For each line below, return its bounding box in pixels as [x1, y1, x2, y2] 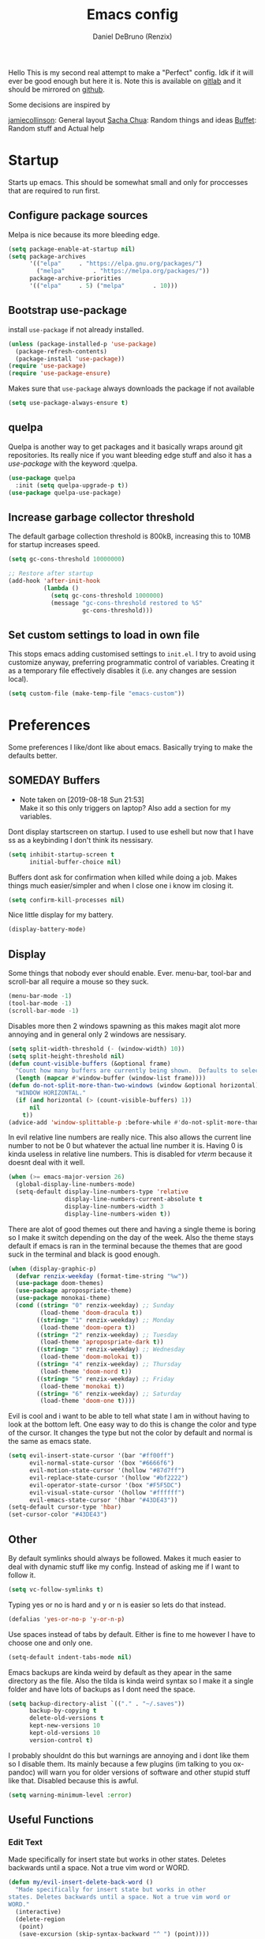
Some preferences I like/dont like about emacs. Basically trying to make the [8, 743, 253, 752]
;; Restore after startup [8, 569, 93, 578]
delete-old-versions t [28, 1714, 104, 1722]
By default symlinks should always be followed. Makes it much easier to [8, 1553, 242, 1563]
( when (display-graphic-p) [8, 1264, 97, 1272]
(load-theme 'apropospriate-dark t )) [39, 1338, 164, 1346]
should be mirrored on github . [8, 85, 105, 94]
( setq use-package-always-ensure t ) [8, 399, 129, 407]
